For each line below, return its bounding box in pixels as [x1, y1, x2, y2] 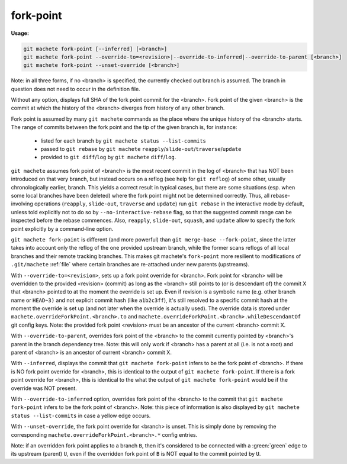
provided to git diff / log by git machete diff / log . [40, 154, 176, 161]
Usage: [11, 30, 30, 37]
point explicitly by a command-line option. [11, 225, 114, 232]
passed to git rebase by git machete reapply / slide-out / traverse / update [40, 146, 242, 153]
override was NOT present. [11, 385, 77, 392]
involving [11, 200, 34, 207]
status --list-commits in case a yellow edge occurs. [11, 412, 151, 419]
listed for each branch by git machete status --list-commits [40, 137, 207, 144]
